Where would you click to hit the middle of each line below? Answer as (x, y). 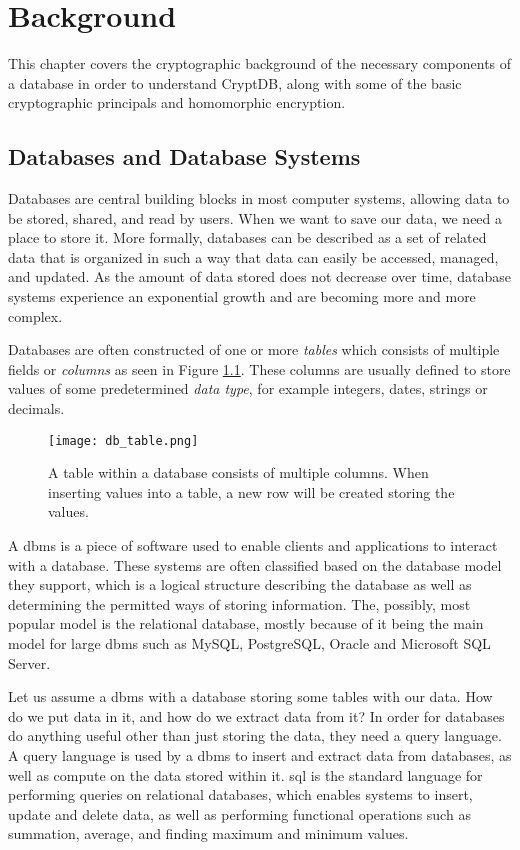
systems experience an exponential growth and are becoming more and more (242, 296)
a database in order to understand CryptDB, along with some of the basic (235, 82)
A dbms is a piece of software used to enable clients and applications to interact (253, 545)
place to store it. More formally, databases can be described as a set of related (247, 237)
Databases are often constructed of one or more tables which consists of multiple (254, 349)
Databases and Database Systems (184, 156)
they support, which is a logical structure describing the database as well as (240, 584)
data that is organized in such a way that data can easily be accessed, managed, (253, 256)
